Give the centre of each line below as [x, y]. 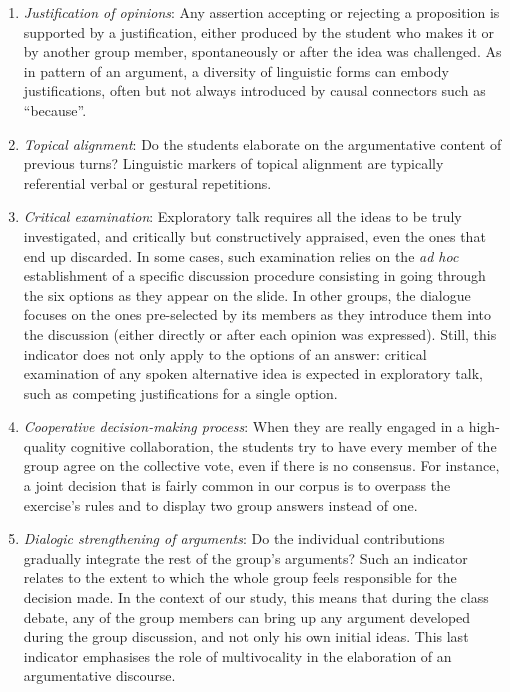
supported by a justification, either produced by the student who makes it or [259, 31]
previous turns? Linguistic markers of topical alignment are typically [233, 163]
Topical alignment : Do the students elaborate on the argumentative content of [262, 143]
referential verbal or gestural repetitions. [147, 182]
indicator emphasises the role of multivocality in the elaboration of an [237, 655]
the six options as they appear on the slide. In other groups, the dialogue [247, 294]
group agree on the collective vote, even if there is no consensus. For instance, [261, 465]
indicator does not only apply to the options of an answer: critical [225, 353]
